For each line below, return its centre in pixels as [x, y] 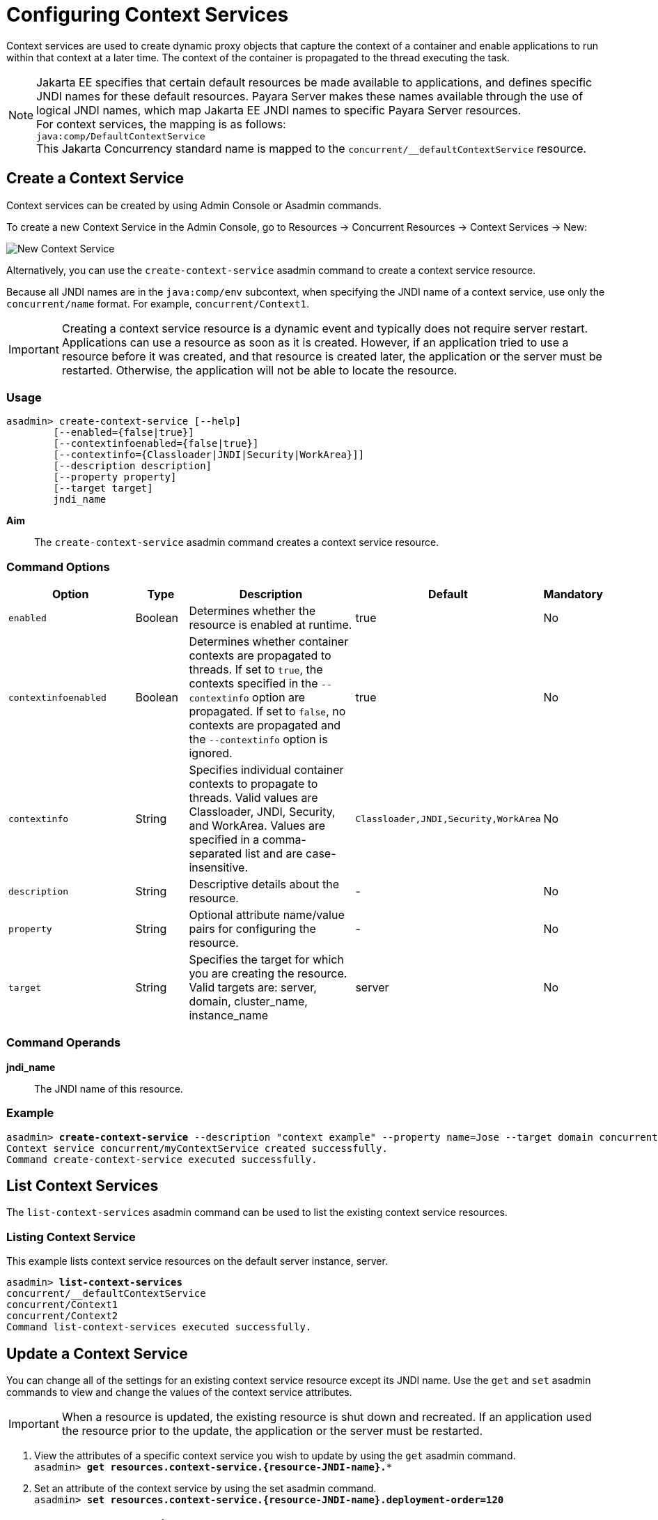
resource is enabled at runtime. [271, 625]
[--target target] [103, 488]
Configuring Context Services [148, 15]
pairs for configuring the [252, 929]
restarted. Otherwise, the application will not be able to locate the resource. [259, 370]
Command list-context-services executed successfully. [159, 1327]
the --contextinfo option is [258, 739]
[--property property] [115, 477]
